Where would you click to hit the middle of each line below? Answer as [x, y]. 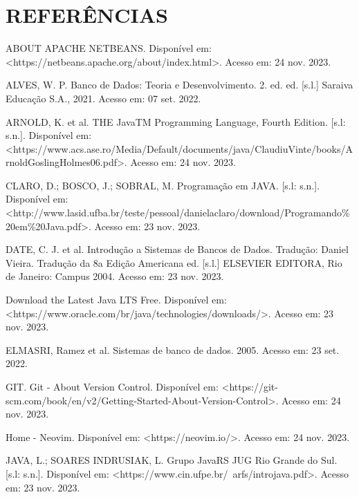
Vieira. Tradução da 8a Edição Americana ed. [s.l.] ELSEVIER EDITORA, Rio [174, 262]
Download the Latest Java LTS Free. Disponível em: [116, 300]
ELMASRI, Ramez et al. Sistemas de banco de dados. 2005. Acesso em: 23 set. [173, 349]
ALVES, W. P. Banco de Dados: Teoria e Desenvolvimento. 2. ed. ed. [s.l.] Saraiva [179, 85]
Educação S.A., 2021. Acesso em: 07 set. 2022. [103, 98]
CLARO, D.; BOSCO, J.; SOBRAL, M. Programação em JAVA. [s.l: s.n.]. [163, 185]
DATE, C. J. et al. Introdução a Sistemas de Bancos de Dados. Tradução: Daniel [177, 249]
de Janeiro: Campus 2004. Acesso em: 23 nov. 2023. [115, 276]
